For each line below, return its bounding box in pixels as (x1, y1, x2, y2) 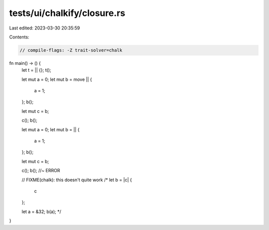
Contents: (9, 34, 29, 40)
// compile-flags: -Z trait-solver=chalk (19, 47, 123, 53)
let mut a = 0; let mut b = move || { (21, 76, 92, 82)
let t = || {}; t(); (21, 67, 52, 73)
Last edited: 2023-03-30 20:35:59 (9, 25, 80, 31)
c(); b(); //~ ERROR (21, 168, 60, 174)
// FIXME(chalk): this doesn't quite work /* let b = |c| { (21, 177, 132, 183)
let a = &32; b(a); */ (21, 209, 62, 215)
